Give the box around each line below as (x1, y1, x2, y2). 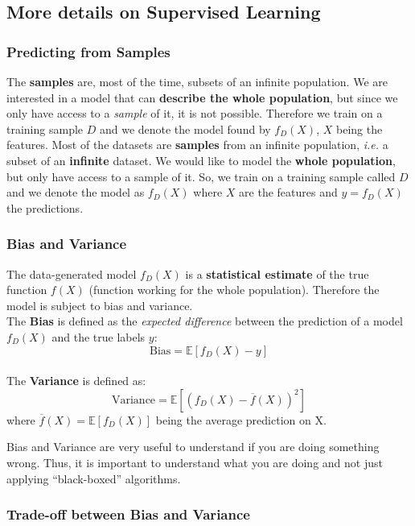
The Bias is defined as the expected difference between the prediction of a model (6, 313, 403, 329)
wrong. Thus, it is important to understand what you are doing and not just (6, 454, 383, 470)
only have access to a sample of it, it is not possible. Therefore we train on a (6, 105, 383, 122)
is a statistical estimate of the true (185, 265, 369, 282)
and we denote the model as (6, 184, 145, 201)
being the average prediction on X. (155, 411, 327, 428)
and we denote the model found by (99, 120, 271, 137)
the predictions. (6, 199, 84, 216)
